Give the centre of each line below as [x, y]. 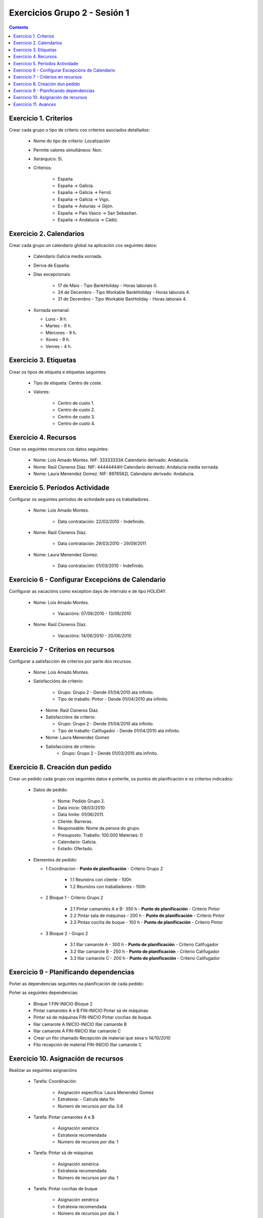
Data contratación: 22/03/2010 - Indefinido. [102, 521]
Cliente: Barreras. [75, 821]
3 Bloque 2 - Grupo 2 [67, 933]
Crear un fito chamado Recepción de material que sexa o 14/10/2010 [102, 1038]
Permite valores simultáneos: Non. [68, 150]
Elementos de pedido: [55, 859]
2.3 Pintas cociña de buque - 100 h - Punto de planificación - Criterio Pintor [147, 922]
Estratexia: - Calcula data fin [86, 1099]
